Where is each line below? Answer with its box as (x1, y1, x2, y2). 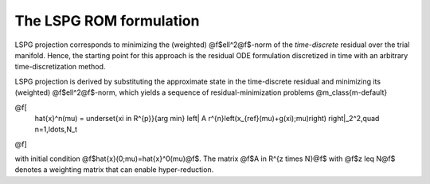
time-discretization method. (14, 62, 106, 72)
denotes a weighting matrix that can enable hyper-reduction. (14, 165, 214, 174)
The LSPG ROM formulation (14, 12, 200, 29)
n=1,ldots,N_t (34, 124, 77, 135)
